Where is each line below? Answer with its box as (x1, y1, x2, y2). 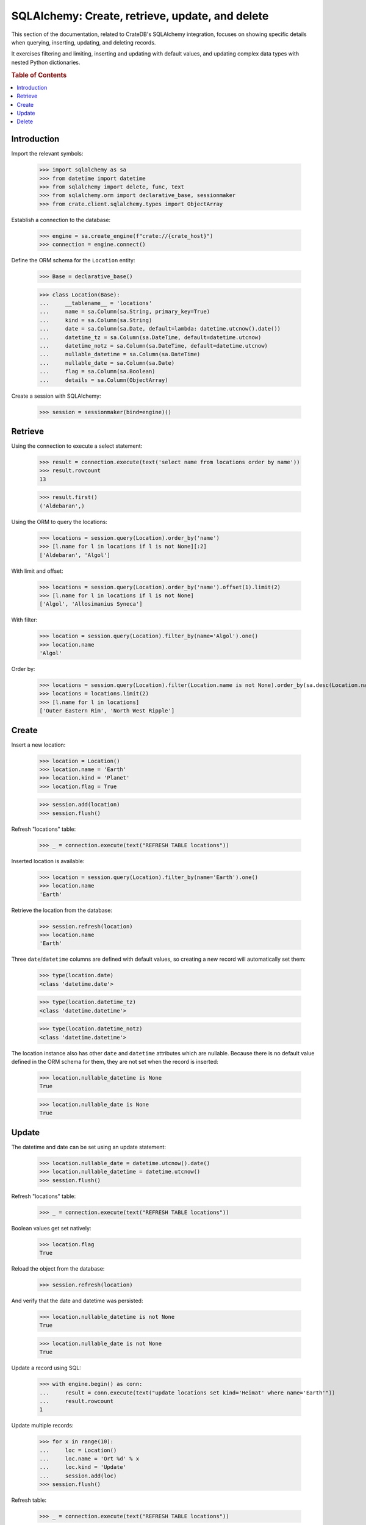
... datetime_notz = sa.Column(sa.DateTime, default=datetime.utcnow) (39, 342, 268, 350)
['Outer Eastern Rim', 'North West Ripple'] (39, 708, 175, 714)
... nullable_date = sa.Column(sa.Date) (39, 359, 175, 366)
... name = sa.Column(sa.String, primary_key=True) (39, 308, 210, 315)
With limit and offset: (11, 567, 63, 575)
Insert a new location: (11, 741, 66, 748)
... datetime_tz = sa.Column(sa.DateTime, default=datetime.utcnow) (39, 334, 262, 341)
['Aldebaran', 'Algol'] (39, 551, 111, 558)
